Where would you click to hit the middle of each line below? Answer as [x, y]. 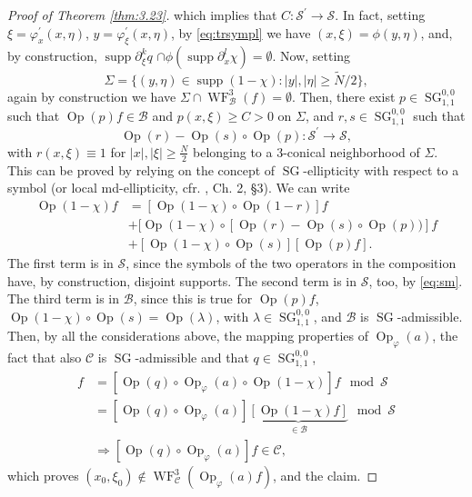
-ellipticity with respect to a [381, 169]
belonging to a [233, 151]
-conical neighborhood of [351, 151]
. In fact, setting [380, 15]
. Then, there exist [344, 96]
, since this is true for [193, 298]
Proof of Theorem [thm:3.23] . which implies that [142, 15]
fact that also [45, 358]
